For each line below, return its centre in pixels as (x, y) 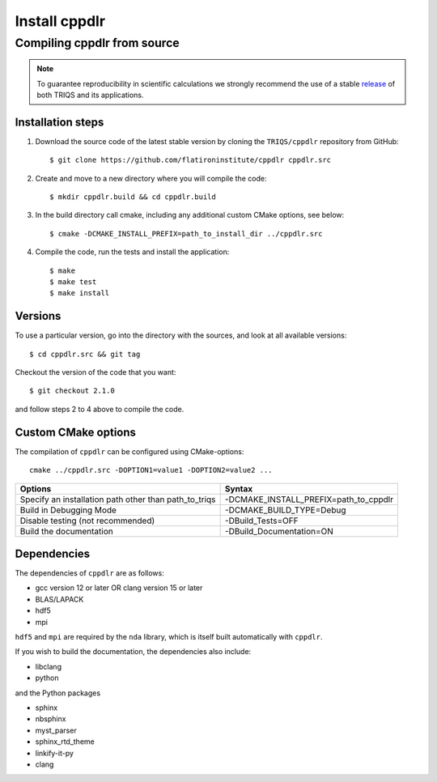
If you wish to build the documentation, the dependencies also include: (133, 652)
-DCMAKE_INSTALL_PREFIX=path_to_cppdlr (309, 499)
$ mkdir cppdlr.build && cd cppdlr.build (133, 197)
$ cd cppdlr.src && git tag (85, 354)
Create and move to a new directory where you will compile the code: (151, 178)
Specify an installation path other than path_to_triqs (118, 499)
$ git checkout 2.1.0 (72, 391)
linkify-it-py (55, 753)
